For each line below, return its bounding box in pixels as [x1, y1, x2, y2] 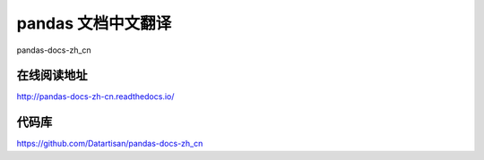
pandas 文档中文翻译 [16, 13, 172, 33]
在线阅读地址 [16, 68, 88, 83]
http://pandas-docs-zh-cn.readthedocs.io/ [16, 91, 175, 102]
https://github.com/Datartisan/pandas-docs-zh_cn [16, 139, 203, 149]
